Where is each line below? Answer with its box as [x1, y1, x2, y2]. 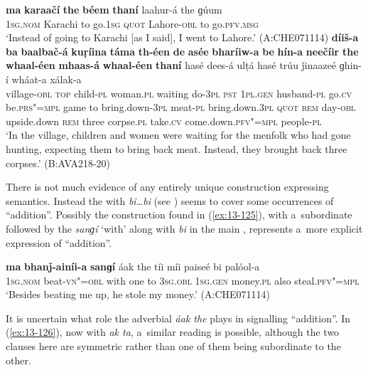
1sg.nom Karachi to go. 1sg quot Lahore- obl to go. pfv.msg [6, 16, 259, 31]
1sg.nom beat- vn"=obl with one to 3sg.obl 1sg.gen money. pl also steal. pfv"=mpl [6, 273, 359, 287]
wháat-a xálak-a [11, 71, 82, 86]
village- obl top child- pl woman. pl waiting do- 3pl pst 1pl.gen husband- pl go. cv [6, 85, 352, 100]
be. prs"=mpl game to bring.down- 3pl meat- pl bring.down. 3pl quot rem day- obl [6, 100, 356, 115]
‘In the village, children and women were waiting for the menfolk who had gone [6, 127, 351, 142]
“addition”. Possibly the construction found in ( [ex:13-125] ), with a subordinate [6, 207, 352, 222]
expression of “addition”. [6, 235, 112, 250]
